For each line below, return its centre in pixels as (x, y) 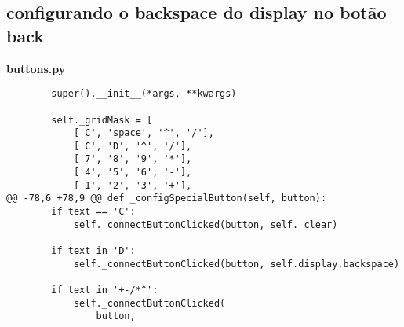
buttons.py (36, 68)
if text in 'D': (93, 251)
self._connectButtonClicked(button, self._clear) (206, 224)
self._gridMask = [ (102, 120)
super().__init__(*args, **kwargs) (144, 94)
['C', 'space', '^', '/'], (144, 133)
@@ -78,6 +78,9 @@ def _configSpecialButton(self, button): (167, 198)
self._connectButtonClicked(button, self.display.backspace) (237, 264)
